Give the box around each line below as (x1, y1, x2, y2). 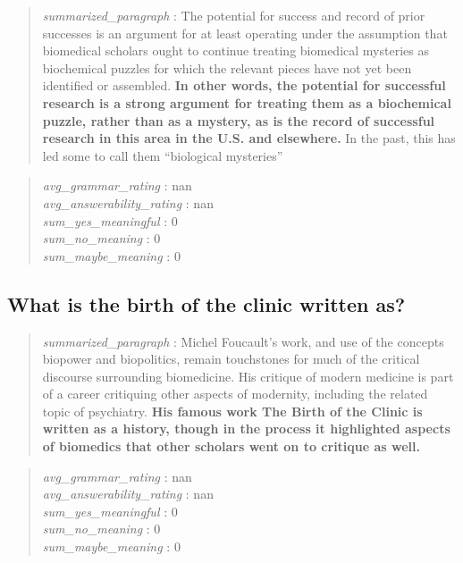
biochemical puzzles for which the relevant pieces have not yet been (42, 58, 412, 77)
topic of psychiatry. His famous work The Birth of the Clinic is (42, 401, 423, 420)
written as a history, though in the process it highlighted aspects (42, 419, 450, 438)
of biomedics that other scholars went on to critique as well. (42, 437, 421, 456)
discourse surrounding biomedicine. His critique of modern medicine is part (42, 366, 454, 385)
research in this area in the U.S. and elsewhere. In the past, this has (42, 129, 456, 147)
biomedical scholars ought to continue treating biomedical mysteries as (42, 41, 429, 60)
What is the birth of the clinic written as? (7, 290, 406, 317)
